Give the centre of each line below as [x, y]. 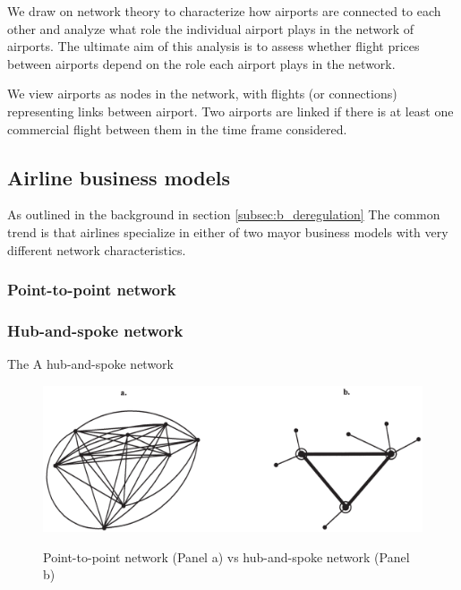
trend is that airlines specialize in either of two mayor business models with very [228, 231]
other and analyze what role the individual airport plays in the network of [211, 28]
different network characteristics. [97, 249]
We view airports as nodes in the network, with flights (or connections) [202, 94]
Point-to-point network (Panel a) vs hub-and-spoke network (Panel [226, 556]
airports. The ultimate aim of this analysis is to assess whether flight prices [213, 46]
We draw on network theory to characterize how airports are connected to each [224, 11]
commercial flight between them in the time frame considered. [177, 128]
